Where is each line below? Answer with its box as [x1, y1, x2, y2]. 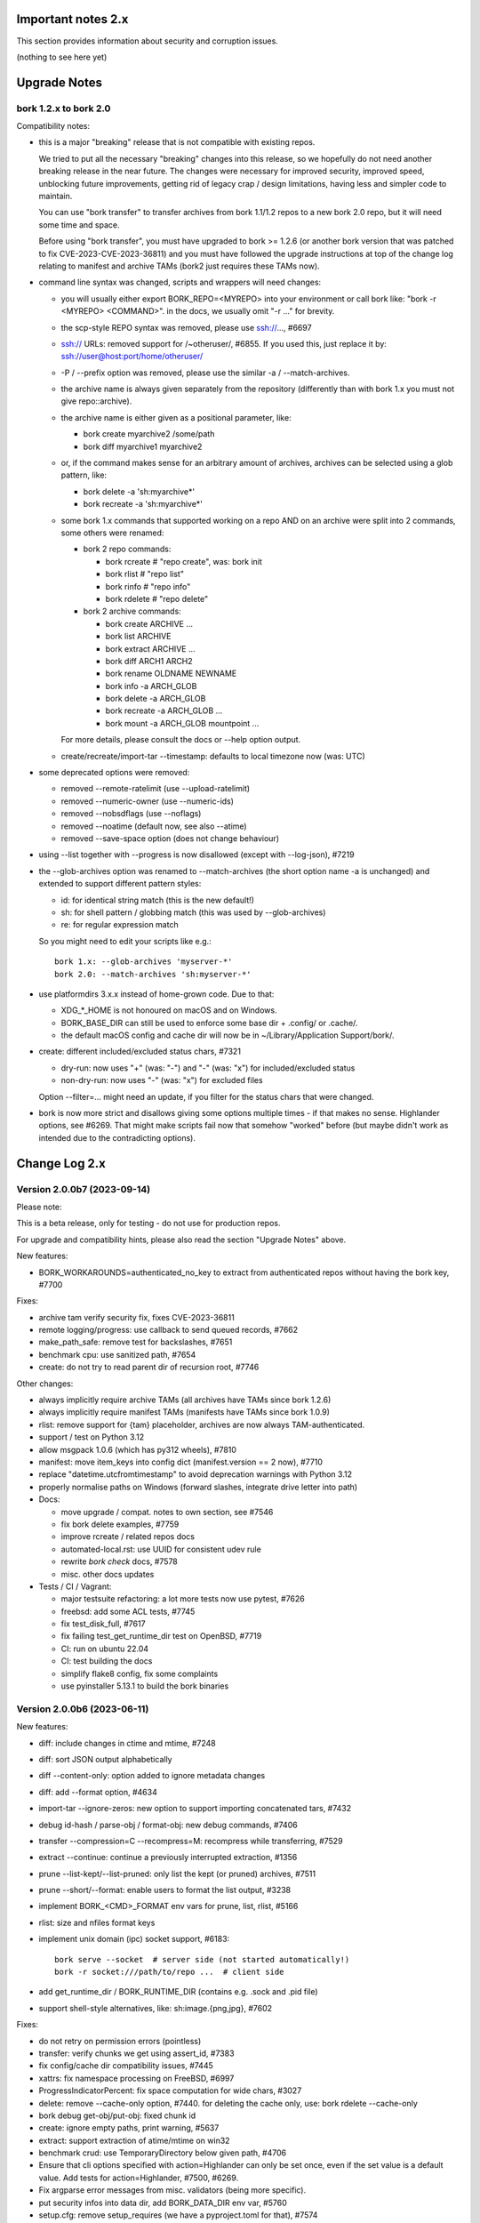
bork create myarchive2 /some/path [83, 429, 215, 439]
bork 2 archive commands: [83, 606, 181, 617]
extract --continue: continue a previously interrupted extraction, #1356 [38, 1852, 298, 1863]
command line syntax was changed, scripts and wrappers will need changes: [38, 277, 322, 288]
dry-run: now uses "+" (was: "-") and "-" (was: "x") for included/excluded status [60, 1063, 356, 1073]
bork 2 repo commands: [83, 543, 172, 555]
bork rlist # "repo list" [105, 569, 184, 580]
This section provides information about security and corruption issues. [16, 36, 279, 46]
